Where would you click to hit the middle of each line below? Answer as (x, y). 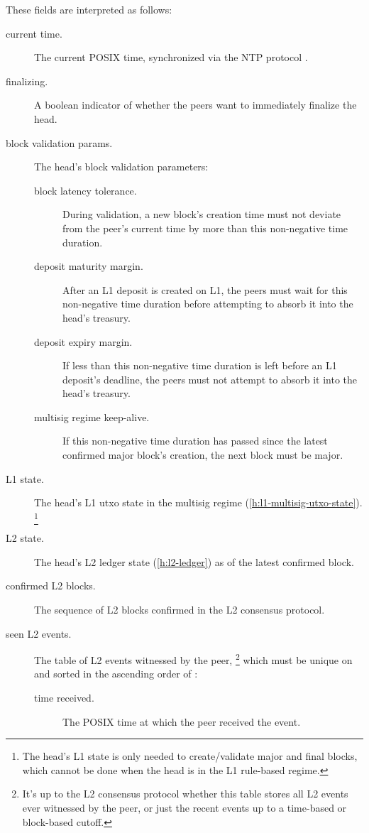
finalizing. (27, 81)
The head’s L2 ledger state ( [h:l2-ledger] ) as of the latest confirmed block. (194, 561)
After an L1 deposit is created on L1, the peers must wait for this (205, 289)
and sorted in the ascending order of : (116, 674)
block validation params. (59, 142)
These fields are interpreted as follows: (89, 9)
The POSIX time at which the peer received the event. (182, 721)
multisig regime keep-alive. (92, 416)
